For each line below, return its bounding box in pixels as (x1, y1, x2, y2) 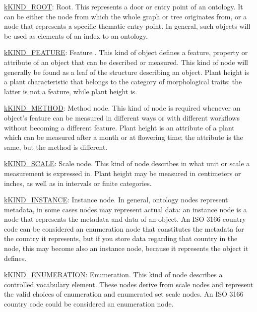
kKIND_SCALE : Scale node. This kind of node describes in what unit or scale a (4, 158, 250, 169)
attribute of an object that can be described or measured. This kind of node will (4, 57, 248, 67)
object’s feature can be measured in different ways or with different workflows (4, 112, 240, 123)
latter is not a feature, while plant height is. (4, 86, 137, 96)
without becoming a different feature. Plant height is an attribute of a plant (4, 122, 235, 132)
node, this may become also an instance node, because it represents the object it (4, 243, 249, 253)
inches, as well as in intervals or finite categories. (4, 178, 152, 188)
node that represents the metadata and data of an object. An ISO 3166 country (4, 214, 246, 224)
